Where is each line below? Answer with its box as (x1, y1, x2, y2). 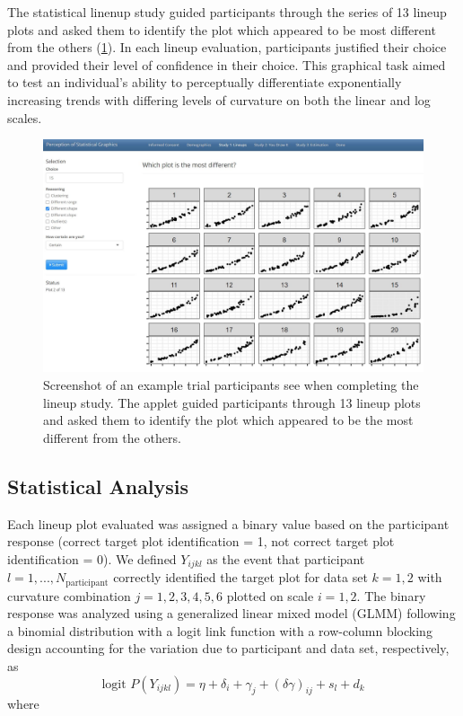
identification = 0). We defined (7, 549, 177, 568)
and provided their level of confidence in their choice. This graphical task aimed (7, 55, 446, 74)
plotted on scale (226, 586, 314, 605)
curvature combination (7, 586, 131, 605)
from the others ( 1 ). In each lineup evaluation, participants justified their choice (7, 38, 447, 57)
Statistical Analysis (7, 472, 189, 499)
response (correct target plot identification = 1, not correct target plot (7, 532, 395, 551)
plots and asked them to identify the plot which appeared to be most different (7, 20, 436, 39)
